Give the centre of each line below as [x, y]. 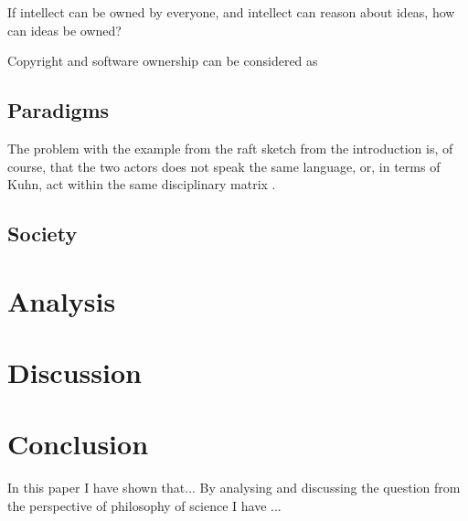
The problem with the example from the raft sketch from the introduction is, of [230, 148]
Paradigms [58, 110]
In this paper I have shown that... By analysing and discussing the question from [234, 488]
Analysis [62, 300]
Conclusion [78, 444]
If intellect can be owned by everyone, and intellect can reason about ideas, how [231, 12]
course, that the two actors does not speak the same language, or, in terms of [224, 166]
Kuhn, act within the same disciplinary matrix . [142, 184]
